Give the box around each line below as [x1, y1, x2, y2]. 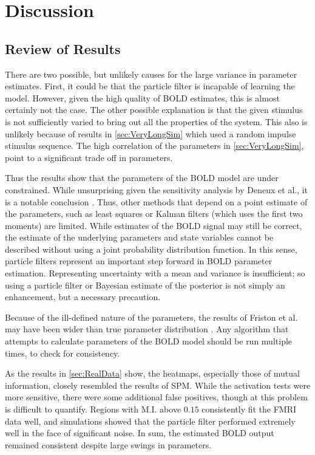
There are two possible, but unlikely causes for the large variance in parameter [5, 67, 297, 80]
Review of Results [5, 39, 121, 58]
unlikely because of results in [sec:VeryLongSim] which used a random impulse [5, 127, 296, 140]
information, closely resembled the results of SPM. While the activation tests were [5, 378, 311, 391]
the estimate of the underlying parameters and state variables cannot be [5, 231, 274, 244]
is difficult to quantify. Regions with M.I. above [5, 403, 181, 416]
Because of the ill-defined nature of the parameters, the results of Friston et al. [5, 310, 298, 323]
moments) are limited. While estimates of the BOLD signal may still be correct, [5, 219, 302, 231]
